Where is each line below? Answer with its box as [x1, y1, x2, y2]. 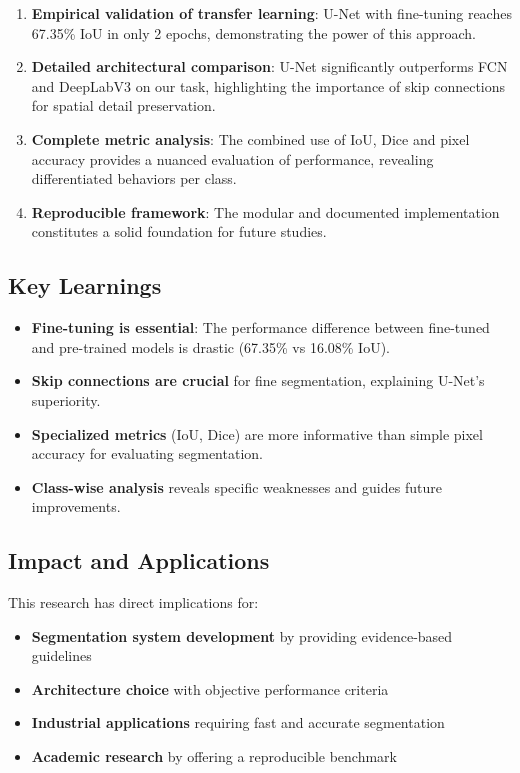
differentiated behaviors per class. [31, 168, 237, 189]
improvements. [31, 496, 121, 517]
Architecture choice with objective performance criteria [31, 678, 389, 699]
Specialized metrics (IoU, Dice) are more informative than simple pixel [31, 423, 483, 444]
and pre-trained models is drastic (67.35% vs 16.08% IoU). [31, 336, 390, 357]
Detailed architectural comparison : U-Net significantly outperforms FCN [31, 56, 508, 77]
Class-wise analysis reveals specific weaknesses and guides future [31, 476, 442, 497]
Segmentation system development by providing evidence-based [31, 625, 453, 646]
